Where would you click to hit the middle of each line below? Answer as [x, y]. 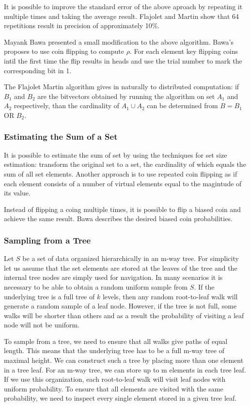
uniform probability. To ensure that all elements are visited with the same [114, 388]
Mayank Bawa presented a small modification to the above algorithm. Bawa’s [119, 41]
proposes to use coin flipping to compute [64, 51]
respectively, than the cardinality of [67, 106]
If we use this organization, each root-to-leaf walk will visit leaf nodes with [115, 379]
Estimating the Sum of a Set [61, 137]
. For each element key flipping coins [184, 51]
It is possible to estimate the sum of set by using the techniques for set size [116, 154]
